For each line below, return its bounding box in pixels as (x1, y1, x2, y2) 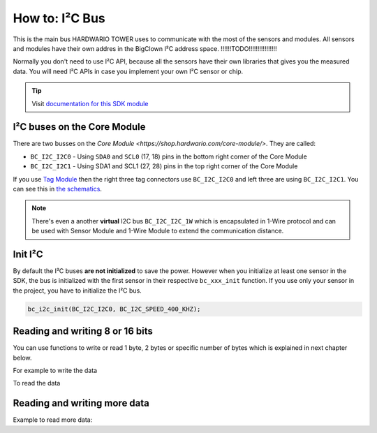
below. (13, 353, 32, 362)
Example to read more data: (13, 416, 93, 424)
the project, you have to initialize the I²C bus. (13, 286, 142, 295)
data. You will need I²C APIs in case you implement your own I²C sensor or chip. (13, 67, 244, 75)
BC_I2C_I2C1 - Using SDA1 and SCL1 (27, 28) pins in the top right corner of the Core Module (30, 162, 298, 170)
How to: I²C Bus (13, 10, 105, 26)
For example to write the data (13, 367, 98, 375)
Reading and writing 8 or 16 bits (13, 325, 153, 337)
